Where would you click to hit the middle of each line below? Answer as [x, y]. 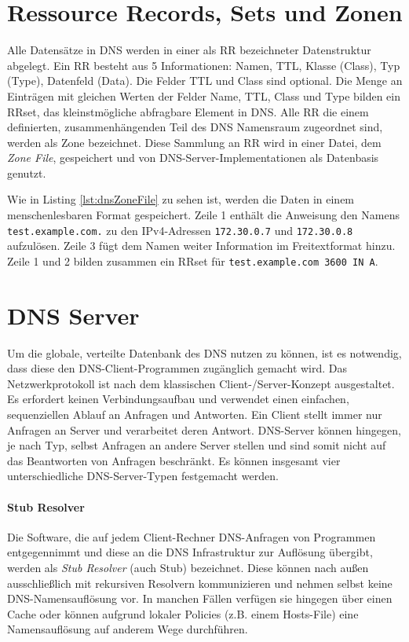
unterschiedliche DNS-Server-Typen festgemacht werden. [143, 476]
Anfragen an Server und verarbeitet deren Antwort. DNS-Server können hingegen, [204, 429]
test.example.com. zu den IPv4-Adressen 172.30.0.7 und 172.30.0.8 [180, 230]
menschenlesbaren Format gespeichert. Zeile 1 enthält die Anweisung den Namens [203, 215]
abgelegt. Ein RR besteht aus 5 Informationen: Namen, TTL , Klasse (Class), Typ [204, 65]
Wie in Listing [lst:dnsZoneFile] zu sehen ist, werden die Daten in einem [181, 199]
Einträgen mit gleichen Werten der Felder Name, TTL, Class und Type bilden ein [204, 95]
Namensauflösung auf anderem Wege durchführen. [128, 629]
